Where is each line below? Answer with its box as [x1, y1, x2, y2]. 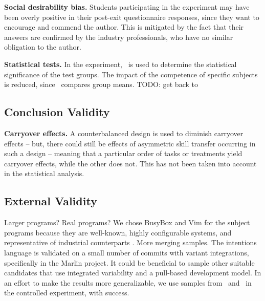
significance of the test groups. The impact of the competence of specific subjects [4, 69, 258, 79]
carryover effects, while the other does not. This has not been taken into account [4, 158, 257, 168]
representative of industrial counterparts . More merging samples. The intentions [4, 237, 257, 248]
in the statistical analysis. [4, 168, 84, 179]
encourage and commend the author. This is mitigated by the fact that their [4, 21, 244, 32]
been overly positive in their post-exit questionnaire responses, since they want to [4, 11, 259, 22]
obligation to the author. [4, 41, 81, 52]
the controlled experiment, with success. [4, 287, 129, 298]
